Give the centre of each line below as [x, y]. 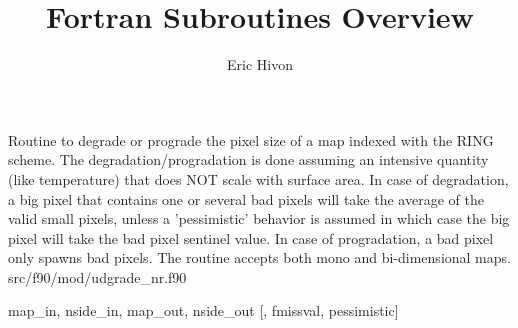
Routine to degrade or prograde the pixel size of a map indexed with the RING [251, 139]
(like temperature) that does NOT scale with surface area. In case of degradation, [258, 178]
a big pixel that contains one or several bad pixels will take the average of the [246, 198]
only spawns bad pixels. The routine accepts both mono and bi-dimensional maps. [259, 257]
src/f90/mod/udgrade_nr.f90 [97, 276]
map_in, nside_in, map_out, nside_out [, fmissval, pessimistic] [203, 310]
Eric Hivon [260, 64]
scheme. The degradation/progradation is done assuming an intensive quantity [248, 159]
